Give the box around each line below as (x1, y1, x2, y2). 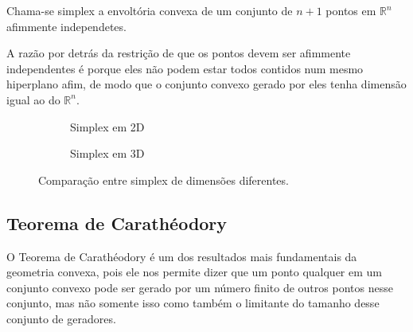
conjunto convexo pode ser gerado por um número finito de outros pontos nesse (6, 279, 393, 295)
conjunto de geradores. (6, 310, 116, 326)
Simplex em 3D (70, 145, 145, 162)
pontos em (325, 2, 376, 18)
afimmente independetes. (6, 18, 127, 34)
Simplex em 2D (70, 118, 145, 135)
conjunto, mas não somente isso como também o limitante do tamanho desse (6, 295, 380, 311)
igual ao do (6, 91, 60, 107)
